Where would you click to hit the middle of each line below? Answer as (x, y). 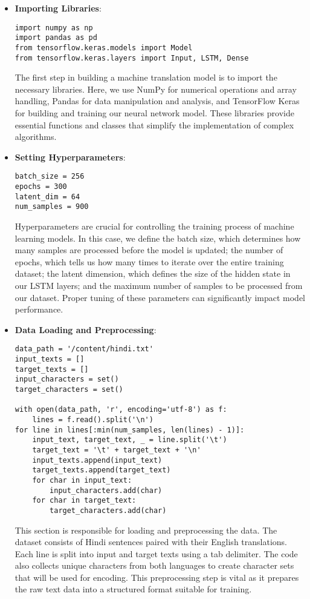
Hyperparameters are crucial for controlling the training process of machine (154, 226)
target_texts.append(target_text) (102, 470)
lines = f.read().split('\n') (93, 419)
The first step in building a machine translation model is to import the (146, 77)
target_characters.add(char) (108, 510)
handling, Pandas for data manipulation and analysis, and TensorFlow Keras (157, 101)
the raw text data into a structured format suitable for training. (133, 589)
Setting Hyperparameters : (70, 157)
